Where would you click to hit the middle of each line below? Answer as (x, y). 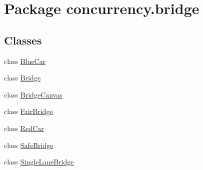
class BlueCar (25, 61)
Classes (23, 40)
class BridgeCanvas (33, 94)
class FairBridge (28, 111)
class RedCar (24, 128)
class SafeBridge (29, 145)
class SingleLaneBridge (39, 162)
